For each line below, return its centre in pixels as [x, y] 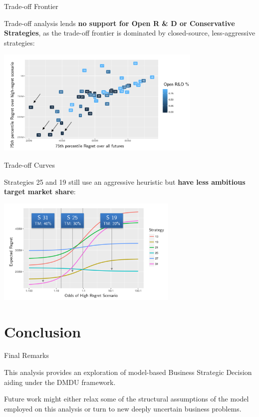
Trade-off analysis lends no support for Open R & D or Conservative [120, 23]
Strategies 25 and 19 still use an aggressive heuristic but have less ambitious [125, 181]
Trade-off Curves [30, 164]
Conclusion [43, 331]
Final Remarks [26, 355]
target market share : [40, 191]
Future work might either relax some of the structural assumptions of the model [127, 399]
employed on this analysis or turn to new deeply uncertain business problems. [123, 408]
